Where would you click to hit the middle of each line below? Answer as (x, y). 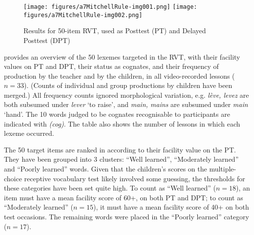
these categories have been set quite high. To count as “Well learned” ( (110, 188)
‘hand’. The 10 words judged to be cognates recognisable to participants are (117, 114)
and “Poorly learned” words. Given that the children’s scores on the (106, 169)
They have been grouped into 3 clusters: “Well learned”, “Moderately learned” (121, 159)
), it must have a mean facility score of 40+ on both (171, 207)
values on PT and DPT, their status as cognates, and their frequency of (111, 66)
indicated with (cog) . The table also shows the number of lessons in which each (122, 123)
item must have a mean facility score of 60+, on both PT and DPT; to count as (124, 197)
